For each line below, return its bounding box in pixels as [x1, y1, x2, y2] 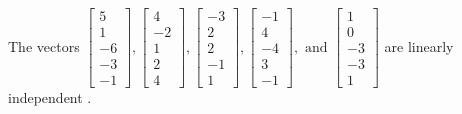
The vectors [8, 35, 80, 56]
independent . [8, 87, 92, 108]
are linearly [384, 35, 454, 56]
